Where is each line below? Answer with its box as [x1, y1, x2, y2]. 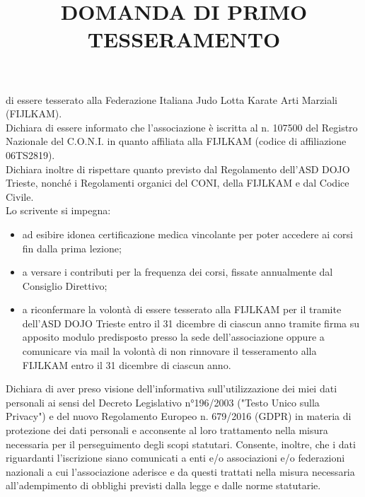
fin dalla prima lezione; [22, 240, 122, 255]
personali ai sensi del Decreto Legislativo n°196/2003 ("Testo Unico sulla [6, 394, 320, 409]
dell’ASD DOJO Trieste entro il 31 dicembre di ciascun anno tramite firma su [22, 315, 360, 330]
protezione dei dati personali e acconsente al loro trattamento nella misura [6, 423, 328, 438]
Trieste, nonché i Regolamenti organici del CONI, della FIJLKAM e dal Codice [6, 175, 349, 190]
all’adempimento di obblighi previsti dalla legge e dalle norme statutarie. [6, 478, 321, 493]
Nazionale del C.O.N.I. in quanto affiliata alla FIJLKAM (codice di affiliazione [6, 134, 347, 148]
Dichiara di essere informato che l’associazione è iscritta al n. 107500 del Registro [6, 119, 358, 134]
